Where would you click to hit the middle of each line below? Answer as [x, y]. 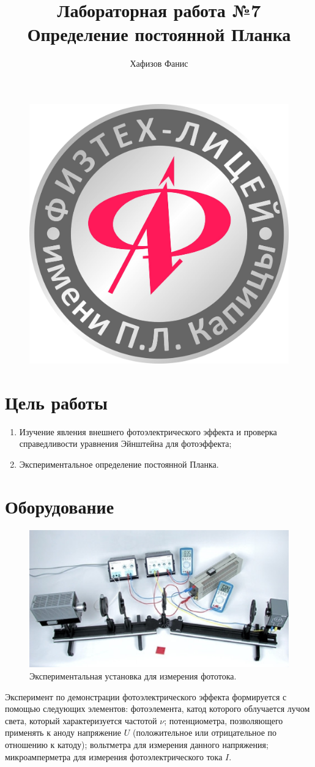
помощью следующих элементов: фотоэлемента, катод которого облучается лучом [157, 709]
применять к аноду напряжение [63, 732]
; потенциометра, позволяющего [224, 720]
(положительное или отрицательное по [205, 732]
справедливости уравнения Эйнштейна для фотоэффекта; [125, 443]
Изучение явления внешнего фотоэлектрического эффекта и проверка [148, 431]
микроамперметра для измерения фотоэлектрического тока [114, 756]
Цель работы [56, 402]
